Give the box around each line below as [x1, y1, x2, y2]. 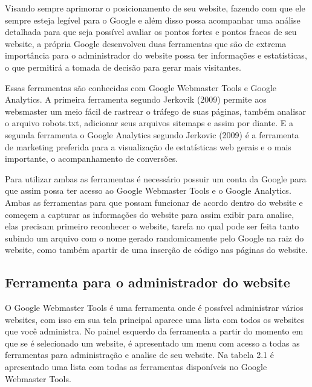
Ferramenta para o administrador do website [5, 273, 290, 292]
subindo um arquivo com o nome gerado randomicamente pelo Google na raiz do [5, 231, 304, 244]
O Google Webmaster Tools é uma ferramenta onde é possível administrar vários [5, 301, 304, 314]
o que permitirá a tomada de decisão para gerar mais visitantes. [5, 60, 241, 73]
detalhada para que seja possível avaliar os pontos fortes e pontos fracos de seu [5, 25, 297, 38]
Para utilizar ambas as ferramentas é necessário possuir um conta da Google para [5, 172, 307, 185]
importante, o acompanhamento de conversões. [5, 152, 178, 165]
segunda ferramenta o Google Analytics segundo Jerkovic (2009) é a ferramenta [5, 128, 299, 141]
